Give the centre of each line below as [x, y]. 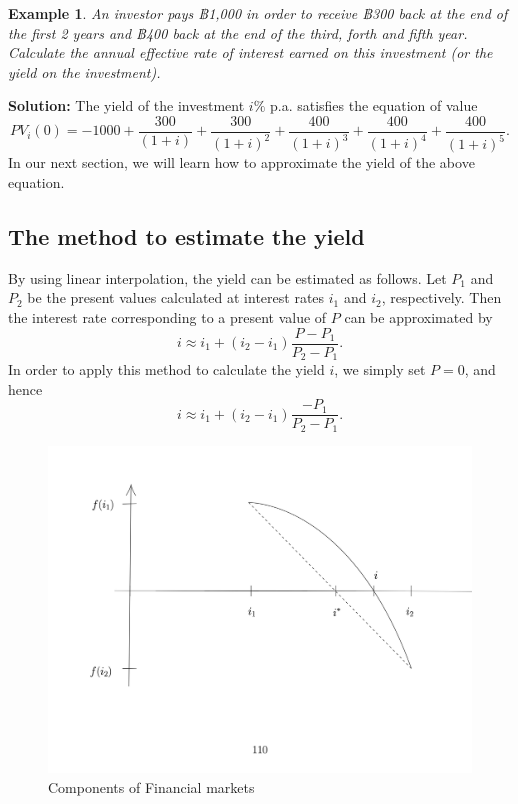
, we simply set [380, 369]
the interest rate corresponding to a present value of [167, 316]
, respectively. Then [441, 297]
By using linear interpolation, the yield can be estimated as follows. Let [227, 277]
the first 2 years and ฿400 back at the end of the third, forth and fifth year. [238, 32]
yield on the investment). [84, 71]
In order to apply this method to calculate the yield [166, 369]
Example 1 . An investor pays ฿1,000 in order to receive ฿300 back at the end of [258, 13]
